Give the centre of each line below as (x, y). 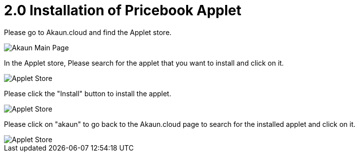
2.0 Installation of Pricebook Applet (123, 10)
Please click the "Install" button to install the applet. (88, 93)
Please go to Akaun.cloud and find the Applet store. (88, 32)
